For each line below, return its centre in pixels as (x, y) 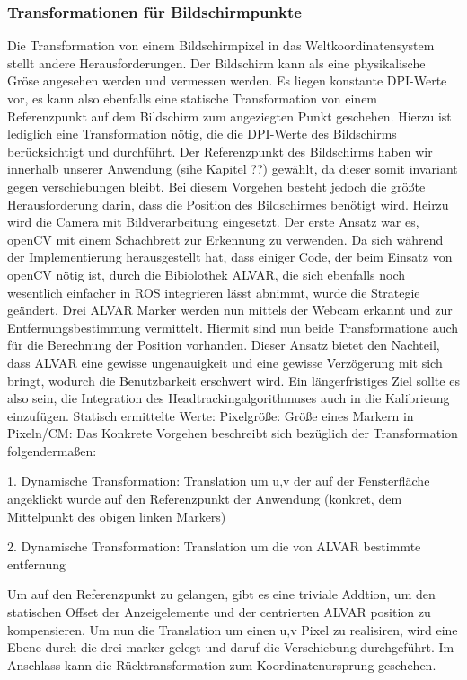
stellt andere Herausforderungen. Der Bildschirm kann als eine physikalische (216, 63)
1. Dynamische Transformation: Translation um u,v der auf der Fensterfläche (219, 481)
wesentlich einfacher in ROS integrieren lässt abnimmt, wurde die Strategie (214, 292)
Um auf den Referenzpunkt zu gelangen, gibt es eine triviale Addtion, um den (221, 594)
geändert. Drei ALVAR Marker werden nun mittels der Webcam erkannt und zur (230, 310)
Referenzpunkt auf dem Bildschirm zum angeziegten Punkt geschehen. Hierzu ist (229, 116)
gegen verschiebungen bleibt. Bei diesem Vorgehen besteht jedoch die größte (216, 186)
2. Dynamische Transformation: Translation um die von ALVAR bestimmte (214, 546)
